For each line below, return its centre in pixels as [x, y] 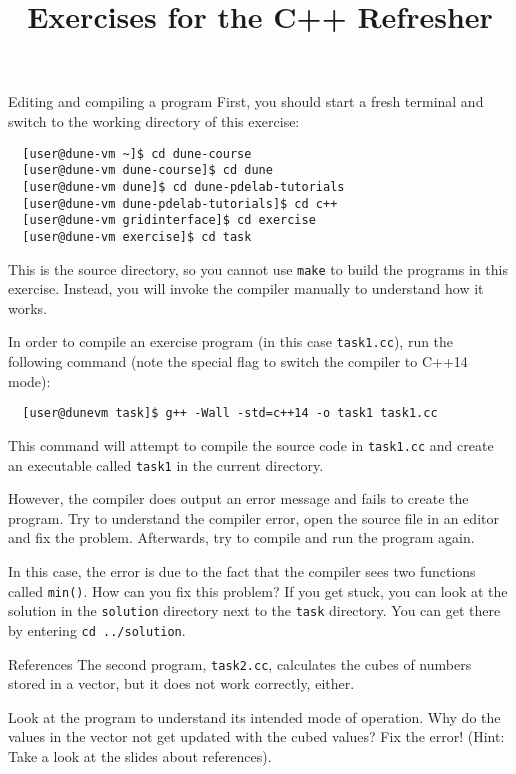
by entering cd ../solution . [97, 629]
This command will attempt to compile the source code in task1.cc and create [251, 444]
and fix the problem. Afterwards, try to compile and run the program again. [241, 537]
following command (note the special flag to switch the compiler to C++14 [238, 361]
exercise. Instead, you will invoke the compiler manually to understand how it [246, 288]
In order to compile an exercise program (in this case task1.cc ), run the [231, 341]
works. [28, 307]
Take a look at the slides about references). [140, 755]
